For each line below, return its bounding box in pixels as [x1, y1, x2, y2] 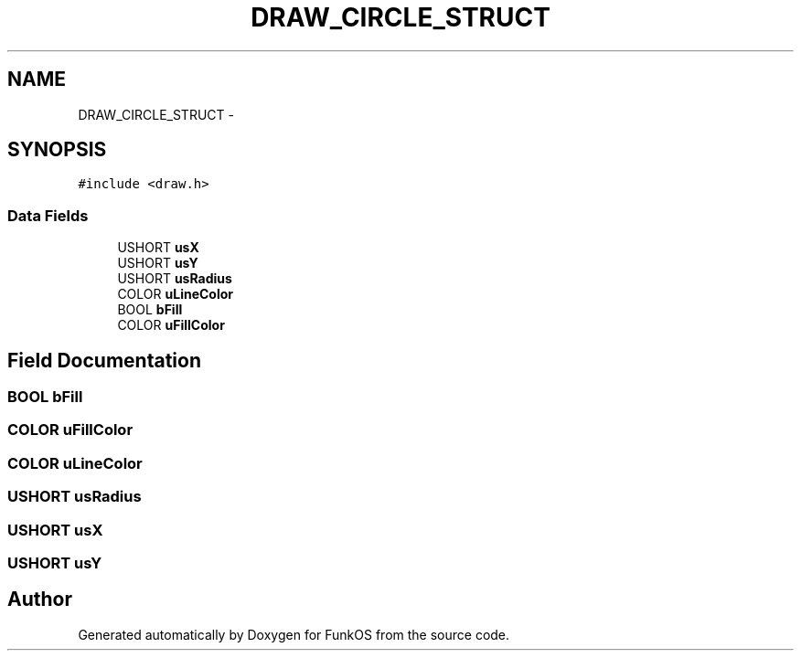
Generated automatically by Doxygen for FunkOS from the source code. [78, 626, 510, 642]
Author [7, 588, 72, 611]
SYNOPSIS [7, 138, 107, 162]
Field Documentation [7, 348, 201, 372]
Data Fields [7, 206, 89, 225]
